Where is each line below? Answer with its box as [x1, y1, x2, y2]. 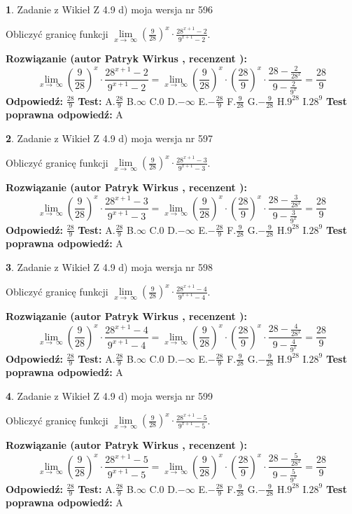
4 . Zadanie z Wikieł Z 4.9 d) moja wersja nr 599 [6, 388, 213, 403]
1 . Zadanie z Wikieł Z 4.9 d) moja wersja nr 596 [6, 2, 213, 16]
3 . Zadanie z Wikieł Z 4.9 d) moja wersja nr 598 [6, 259, 213, 274]
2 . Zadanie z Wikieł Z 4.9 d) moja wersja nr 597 [6, 130, 213, 145]
